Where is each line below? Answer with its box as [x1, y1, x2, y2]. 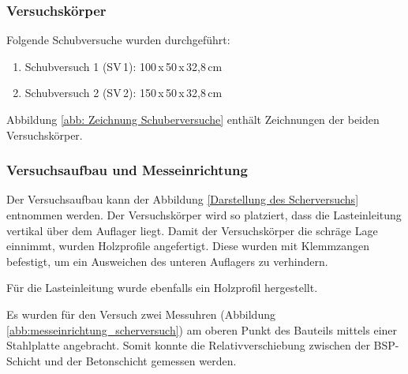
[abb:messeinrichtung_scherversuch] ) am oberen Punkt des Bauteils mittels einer [6, 321, 398, 338]
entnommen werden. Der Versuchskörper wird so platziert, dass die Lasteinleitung [6, 207, 402, 223]
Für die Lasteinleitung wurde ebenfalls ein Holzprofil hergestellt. [6, 279, 318, 296]
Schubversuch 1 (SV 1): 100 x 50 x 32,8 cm [24, 58, 223, 74]
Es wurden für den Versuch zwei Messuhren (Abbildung [6, 305, 275, 322]
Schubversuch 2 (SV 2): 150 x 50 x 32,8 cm [24, 84, 223, 101]
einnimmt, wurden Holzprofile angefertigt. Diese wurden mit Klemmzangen [6, 237, 370, 254]
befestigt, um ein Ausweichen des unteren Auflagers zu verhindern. [6, 252, 328, 269]
